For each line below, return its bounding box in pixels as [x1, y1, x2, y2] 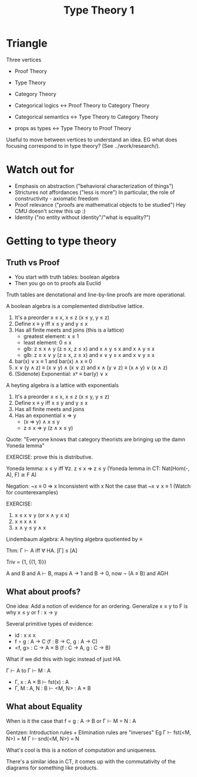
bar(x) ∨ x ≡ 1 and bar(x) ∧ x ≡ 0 [14, 358, 92, 365]
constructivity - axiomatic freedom [14, 195, 99, 202]
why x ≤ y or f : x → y [6, 609, 58, 616]
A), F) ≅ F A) [6, 471, 37, 478]
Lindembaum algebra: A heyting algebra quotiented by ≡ [6, 535, 143, 543]
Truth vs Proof [6, 257, 60, 268]
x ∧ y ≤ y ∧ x [14, 524, 46, 531]
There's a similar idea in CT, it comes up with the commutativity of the [6, 758, 176, 765]
